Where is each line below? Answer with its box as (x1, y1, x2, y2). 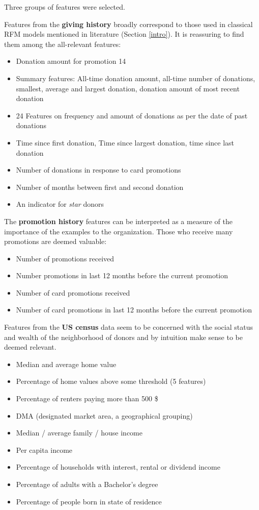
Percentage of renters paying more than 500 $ (16, 393, 158, 404)
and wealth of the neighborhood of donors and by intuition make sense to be (4, 331, 243, 342)
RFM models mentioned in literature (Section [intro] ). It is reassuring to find (4, 29, 244, 39)
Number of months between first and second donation (16, 181, 184, 192)
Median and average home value (16, 358, 117, 369)
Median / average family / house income (16, 427, 143, 438)
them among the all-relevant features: (4, 38, 121, 49)
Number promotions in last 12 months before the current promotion (16, 270, 228, 281)
